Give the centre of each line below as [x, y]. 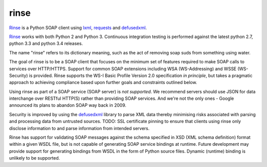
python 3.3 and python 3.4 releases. [46, 43]
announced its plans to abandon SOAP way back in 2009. [68, 105]
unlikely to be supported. [35, 158]
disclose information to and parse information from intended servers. [79, 128]
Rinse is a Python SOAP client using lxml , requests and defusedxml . [78, 28]
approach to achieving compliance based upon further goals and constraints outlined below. [103, 83]
